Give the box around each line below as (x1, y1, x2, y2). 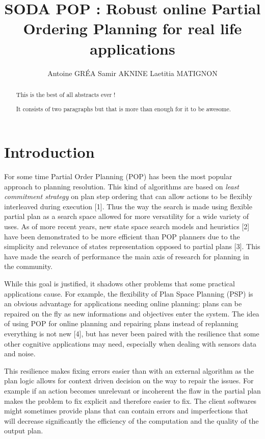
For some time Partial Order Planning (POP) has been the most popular (4, 171, 232, 182)
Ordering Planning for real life (23, 18, 242, 39)
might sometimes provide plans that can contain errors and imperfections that (4, 405, 248, 416)
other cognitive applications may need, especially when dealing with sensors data (4, 338, 257, 349)
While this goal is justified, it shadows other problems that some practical (4, 278, 235, 288)
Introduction (4, 141, 95, 162)
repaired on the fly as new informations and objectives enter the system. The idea (4, 308, 259, 319)
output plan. (4, 425, 43, 436)
